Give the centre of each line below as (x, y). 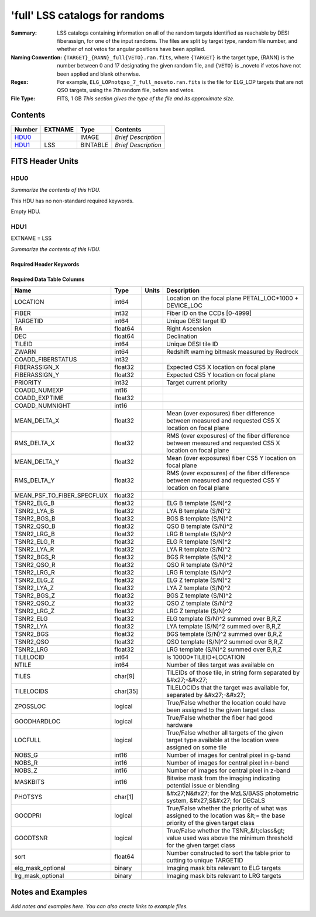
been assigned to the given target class (221, 710)
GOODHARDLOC (37, 722)
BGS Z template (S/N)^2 (199, 595)
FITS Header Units (45, 161)
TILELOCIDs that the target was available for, (228, 688)
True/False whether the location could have (226, 703)
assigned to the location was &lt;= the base (226, 816)
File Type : (23, 98)
